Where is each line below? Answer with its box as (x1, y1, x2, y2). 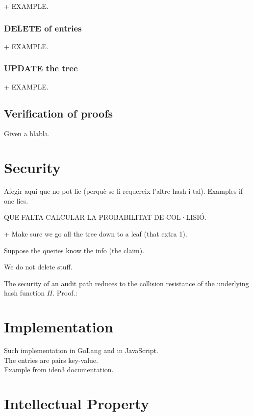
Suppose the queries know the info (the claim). (4, 245, 145, 255)
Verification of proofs (4, 105, 113, 120)
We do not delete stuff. (4, 262, 73, 272)
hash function (4, 288, 45, 298)
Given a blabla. (4, 128, 50, 139)
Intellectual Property (4, 393, 149, 413)
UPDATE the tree (4, 62, 78, 74)
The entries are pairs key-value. (4, 355, 98, 365)
